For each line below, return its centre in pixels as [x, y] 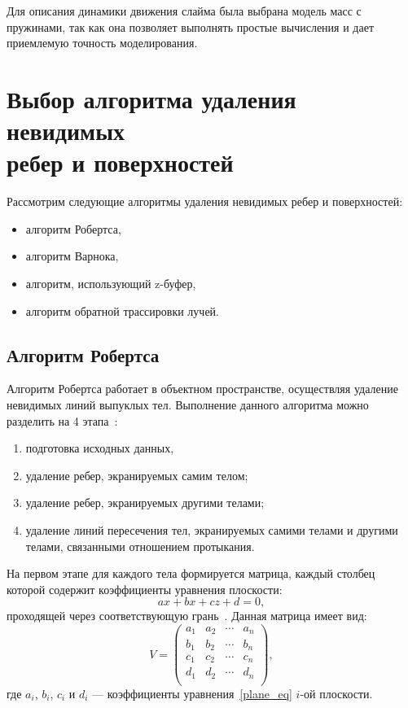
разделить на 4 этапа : [62, 420]
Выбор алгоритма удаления [151, 98]
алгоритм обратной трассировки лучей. [122, 310]
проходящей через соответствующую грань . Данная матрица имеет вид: [187, 616]
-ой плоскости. [336, 694]
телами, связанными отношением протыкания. [140, 546]
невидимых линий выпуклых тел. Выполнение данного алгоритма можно [188, 405]
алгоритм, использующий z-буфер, [111, 284]
